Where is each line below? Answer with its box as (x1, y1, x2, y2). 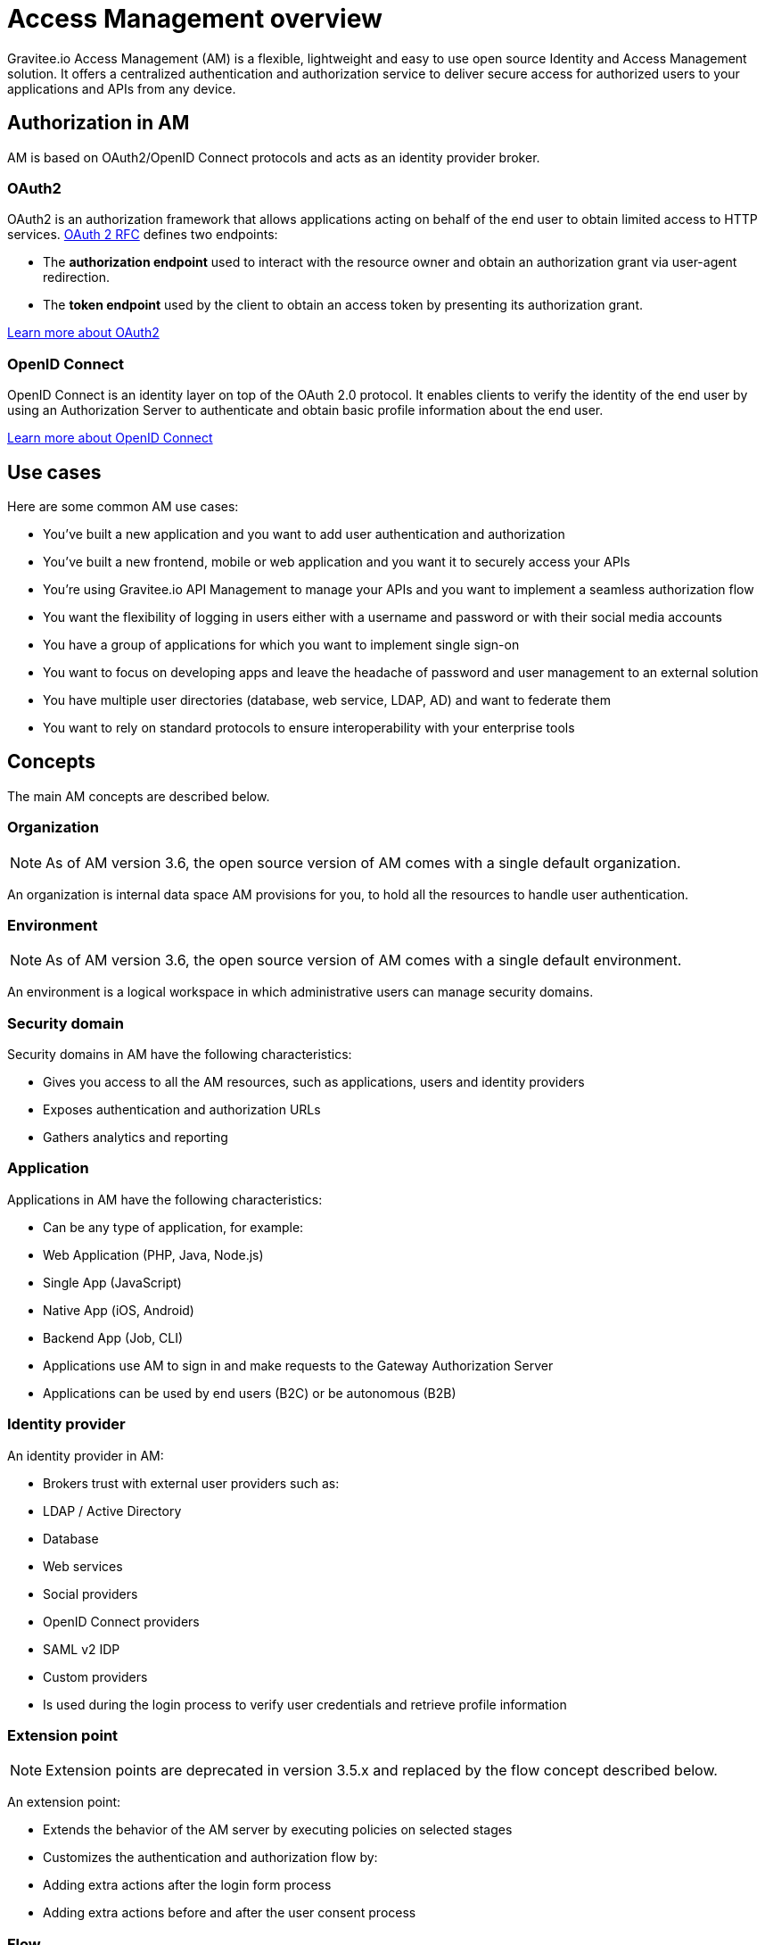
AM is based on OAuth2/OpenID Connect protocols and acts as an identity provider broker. (7, 149, 540, 165)
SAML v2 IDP (43, 1641, 120, 1657)
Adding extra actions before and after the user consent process (43, 1905, 416, 1921)
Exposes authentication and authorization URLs (43, 1102, 321, 1118)
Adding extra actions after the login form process (43, 1877, 332, 1893)
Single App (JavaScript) (43, 1274, 182, 1290)
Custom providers (43, 1668, 148, 1684)
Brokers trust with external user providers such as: (43, 1475, 340, 1491)
